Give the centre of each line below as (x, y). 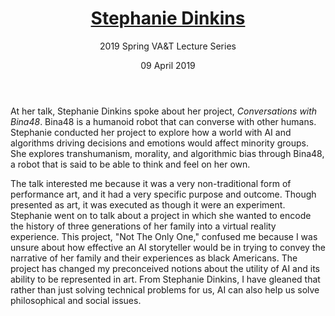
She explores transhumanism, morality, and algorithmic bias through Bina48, (167, 153)
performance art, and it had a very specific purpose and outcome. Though (163, 194)
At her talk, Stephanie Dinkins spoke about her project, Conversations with (164, 111)
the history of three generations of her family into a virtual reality (143, 226)
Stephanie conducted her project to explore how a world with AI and (151, 132)
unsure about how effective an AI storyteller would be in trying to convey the (168, 247)
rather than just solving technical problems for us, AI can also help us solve (165, 289)
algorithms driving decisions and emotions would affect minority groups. (160, 143)
